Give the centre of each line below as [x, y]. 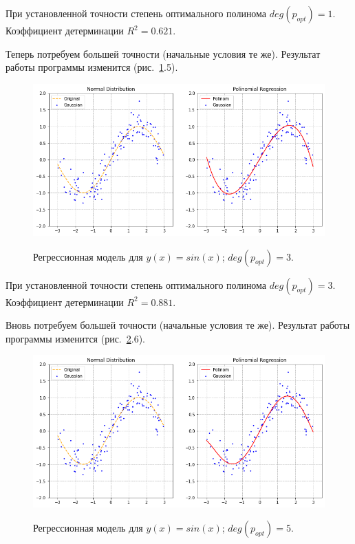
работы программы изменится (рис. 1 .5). [92, 67]
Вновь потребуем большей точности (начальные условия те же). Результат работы [178, 325]
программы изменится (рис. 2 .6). [75, 338]
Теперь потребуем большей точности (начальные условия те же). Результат [163, 53]
